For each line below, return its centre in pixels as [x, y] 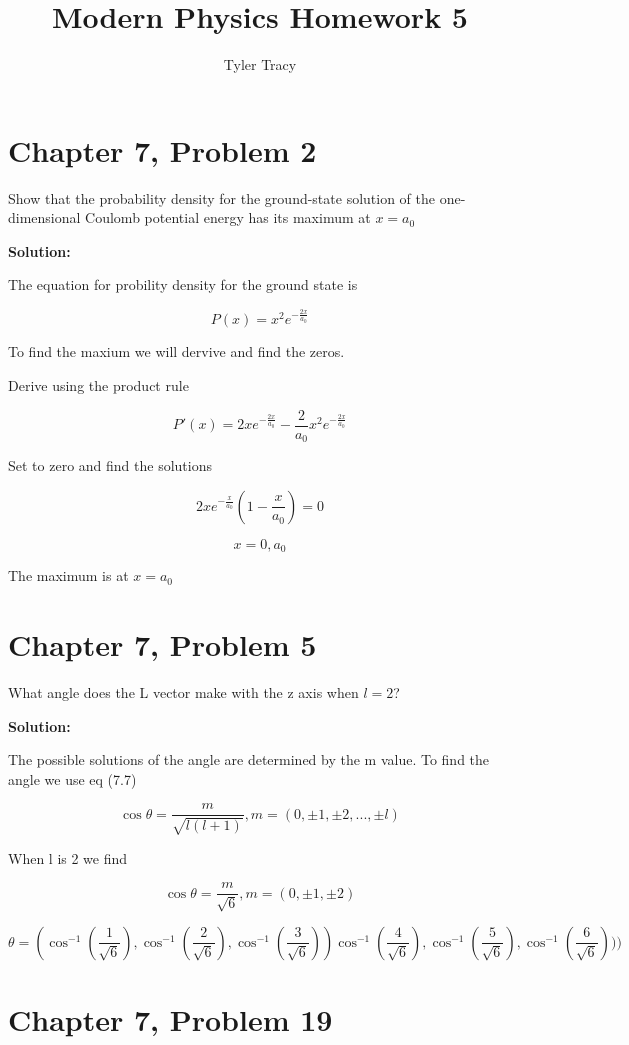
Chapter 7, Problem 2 [162, 149]
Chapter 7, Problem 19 [170, 1019]
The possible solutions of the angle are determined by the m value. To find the [249, 759]
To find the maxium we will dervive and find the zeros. [176, 351]
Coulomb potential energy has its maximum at [228, 217]
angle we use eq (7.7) [72, 778]
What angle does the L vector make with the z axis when [183, 691]
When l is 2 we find [68, 857]
